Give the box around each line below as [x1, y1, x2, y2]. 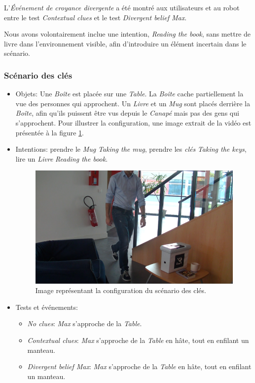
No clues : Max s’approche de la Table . [27, 318, 142, 329]
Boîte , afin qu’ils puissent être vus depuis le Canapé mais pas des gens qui [15, 108, 239, 118]
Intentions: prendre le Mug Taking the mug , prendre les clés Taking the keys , [15, 144, 247, 154]
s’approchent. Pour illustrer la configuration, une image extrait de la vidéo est [15, 117, 252, 128]
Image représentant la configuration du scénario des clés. [35, 285, 206, 296]
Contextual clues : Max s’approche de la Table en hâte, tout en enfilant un [27, 335, 249, 345]
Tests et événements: [15, 301, 78, 312]
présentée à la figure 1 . [15, 127, 84, 137]
